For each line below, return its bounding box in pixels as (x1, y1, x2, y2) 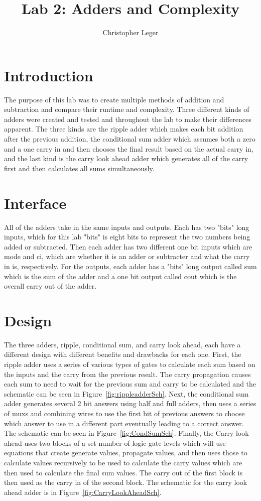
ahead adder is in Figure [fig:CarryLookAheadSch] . (4, 486, 162, 497)
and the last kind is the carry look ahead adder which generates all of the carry (4, 153, 248, 164)
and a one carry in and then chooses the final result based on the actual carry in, (4, 143, 253, 154)
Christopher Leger (102, 27, 159, 38)
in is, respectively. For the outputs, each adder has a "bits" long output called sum (4, 261, 257, 271)
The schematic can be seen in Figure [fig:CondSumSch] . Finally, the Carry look (4, 428, 249, 438)
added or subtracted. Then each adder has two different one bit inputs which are (4, 241, 252, 252)
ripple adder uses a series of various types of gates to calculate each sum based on (4, 359, 255, 369)
